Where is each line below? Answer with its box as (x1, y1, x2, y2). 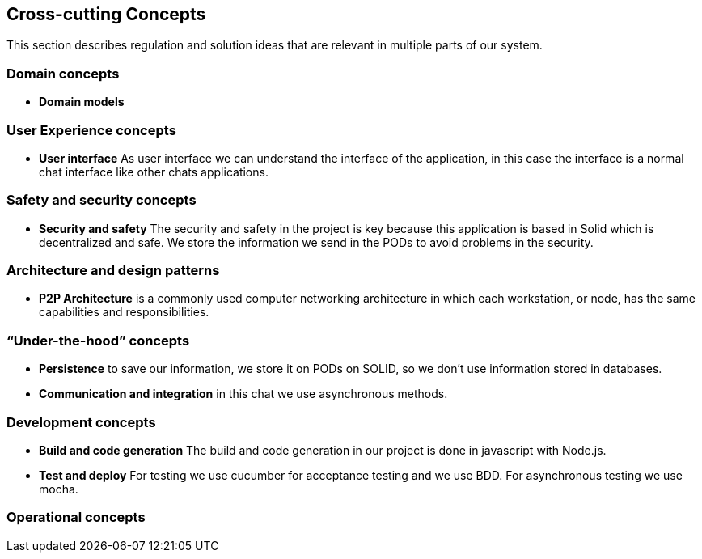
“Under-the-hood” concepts (6, 332, 190, 349)
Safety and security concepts (6, 192, 197, 209)
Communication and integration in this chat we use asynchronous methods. (39, 387, 448, 401)
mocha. (39, 481, 78, 496)
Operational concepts (6, 509, 146, 526)
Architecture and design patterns (6, 262, 220, 279)
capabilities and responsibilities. (39, 305, 209, 320)
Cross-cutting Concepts (6, 4, 206, 24)
